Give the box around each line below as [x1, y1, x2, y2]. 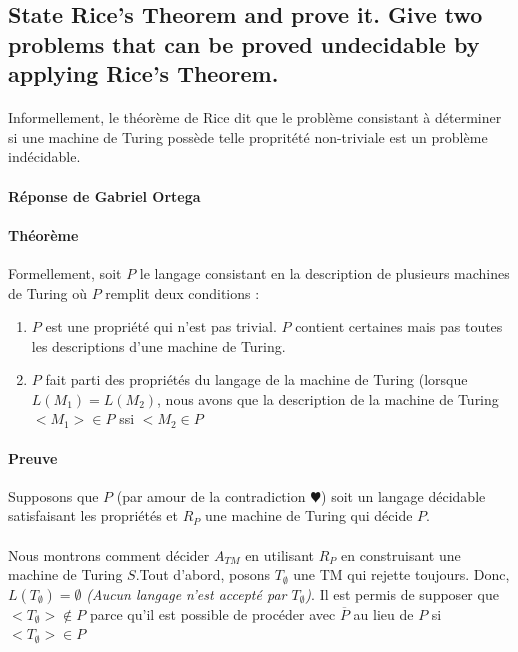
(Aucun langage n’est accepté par [86, 583, 287, 604]
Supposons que [8, 485, 99, 506]
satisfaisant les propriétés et [8, 505, 179, 526]
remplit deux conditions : [105, 282, 260, 303]
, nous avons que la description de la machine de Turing [157, 388, 499, 409]
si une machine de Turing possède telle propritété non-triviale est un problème [8, 126, 488, 147]
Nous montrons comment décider [8, 544, 210, 565]
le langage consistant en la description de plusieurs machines [139, 262, 510, 283]
